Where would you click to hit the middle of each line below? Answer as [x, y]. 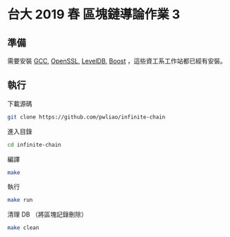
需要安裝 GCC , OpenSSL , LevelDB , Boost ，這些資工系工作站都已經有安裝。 [117, 61]
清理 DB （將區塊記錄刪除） [48, 214]
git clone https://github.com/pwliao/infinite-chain [86, 117]
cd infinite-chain [34, 145]
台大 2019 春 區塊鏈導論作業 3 [94, 14]
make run [20, 200]
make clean [23, 228]
